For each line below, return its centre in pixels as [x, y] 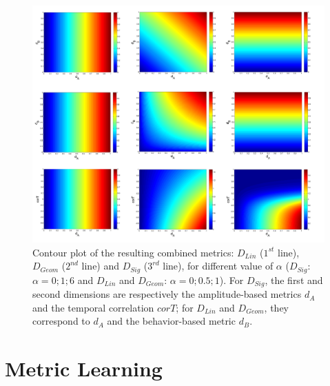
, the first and [294, 280]
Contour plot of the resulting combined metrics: [133, 252]
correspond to [61, 321]
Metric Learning [84, 368]
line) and [101, 266]
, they [277, 307]
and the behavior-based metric [171, 321]
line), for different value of [218, 266]
